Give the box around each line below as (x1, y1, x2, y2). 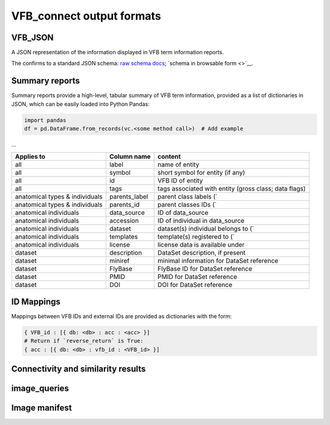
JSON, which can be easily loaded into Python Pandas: (11, 100, 150, 107)
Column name (109, 152, 151, 161)
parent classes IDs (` (157, 200, 217, 209)
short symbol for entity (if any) (157, 168, 246, 176)
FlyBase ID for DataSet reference (157, 264, 252, 273)
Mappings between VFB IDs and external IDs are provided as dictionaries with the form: (11, 313, 232, 320)
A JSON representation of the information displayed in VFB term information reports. (11, 49, 224, 56)
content (157, 152, 182, 161)
